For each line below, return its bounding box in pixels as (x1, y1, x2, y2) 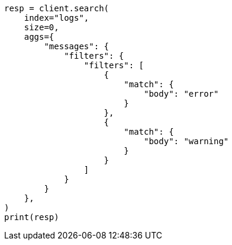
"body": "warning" (144, 136, 229, 146)
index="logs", (24, 13, 89, 23)
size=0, (24, 23, 59, 32)
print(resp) (4, 212, 59, 222)
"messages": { (44, 42, 109, 51)
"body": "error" (144, 89, 219, 98)
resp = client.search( (4, 4, 109, 13)
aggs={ (24, 32, 54, 42)
